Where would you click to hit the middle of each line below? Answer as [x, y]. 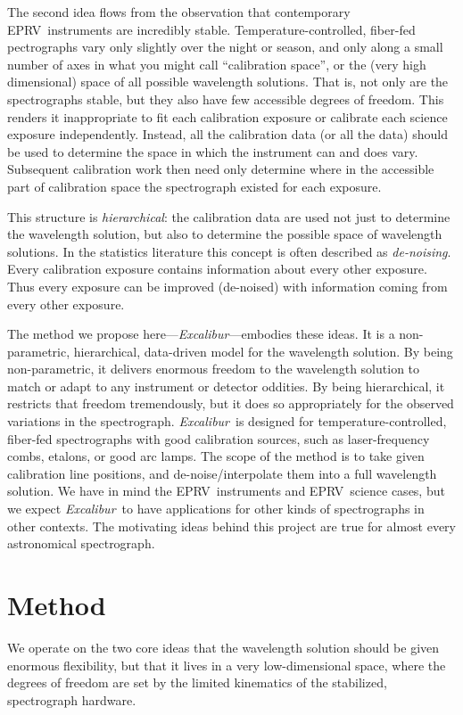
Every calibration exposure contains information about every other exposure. [217, 269]
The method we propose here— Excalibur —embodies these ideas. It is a [201, 334]
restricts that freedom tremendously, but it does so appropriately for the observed [231, 403]
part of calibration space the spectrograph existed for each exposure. [194, 186]
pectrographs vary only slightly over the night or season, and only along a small [225, 47]
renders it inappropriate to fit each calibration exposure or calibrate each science [227, 116]
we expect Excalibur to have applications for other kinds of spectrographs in [216, 509]
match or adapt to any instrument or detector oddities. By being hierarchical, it [226, 386]
